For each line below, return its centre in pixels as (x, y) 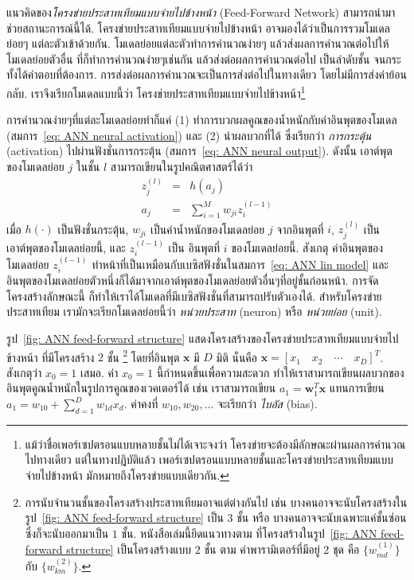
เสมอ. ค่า (99, 372)
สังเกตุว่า (24, 372)
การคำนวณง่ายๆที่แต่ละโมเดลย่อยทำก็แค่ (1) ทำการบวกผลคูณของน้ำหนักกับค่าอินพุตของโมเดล (202, 120)
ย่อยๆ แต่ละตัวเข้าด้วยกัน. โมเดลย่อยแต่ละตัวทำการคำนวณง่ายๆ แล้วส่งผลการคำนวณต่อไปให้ (198, 43)
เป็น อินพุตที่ (194, 247)
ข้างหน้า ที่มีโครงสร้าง (51, 357)
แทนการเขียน (357, 388)
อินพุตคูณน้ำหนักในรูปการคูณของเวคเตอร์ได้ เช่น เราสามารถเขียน (141, 388)
